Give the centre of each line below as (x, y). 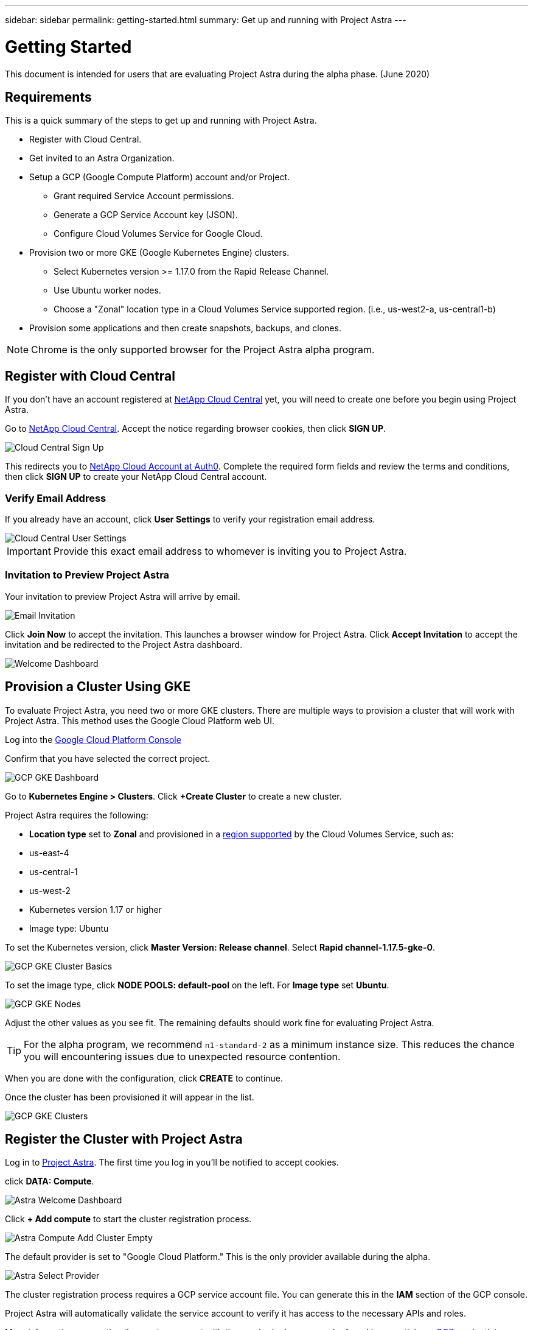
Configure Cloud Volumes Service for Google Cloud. (158, 234)
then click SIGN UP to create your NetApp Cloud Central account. (136, 477)
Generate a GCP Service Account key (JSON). (146, 215)
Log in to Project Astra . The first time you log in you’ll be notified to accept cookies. (172, 1163)
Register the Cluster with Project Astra (124, 1139)
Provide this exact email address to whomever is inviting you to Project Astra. (230, 551)
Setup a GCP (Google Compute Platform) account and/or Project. (160, 177)
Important (29, 551)
